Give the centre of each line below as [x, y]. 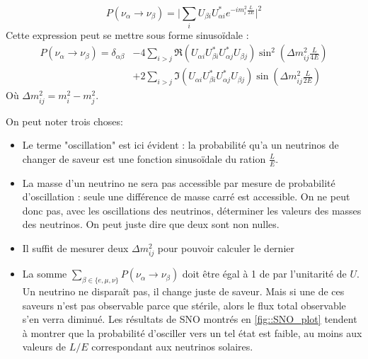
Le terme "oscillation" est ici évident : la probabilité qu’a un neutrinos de [180, 145]
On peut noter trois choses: [64, 121]
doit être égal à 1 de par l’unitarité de [264, 274]
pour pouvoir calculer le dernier [226, 248]
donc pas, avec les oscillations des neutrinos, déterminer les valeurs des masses [192, 210]
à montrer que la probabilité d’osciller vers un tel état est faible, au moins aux [192, 332]
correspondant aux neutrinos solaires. [172, 347]
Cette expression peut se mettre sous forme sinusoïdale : [127, 34]
